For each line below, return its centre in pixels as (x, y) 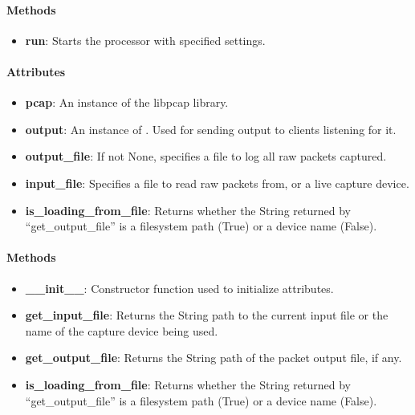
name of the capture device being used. (122, 330)
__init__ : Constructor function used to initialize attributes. (179, 288)
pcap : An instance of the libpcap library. (127, 102)
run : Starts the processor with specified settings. (145, 40)
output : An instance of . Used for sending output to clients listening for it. (211, 129)
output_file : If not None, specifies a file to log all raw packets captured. (206, 156)
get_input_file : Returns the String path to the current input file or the (207, 315)
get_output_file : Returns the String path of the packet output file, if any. (214, 358)
